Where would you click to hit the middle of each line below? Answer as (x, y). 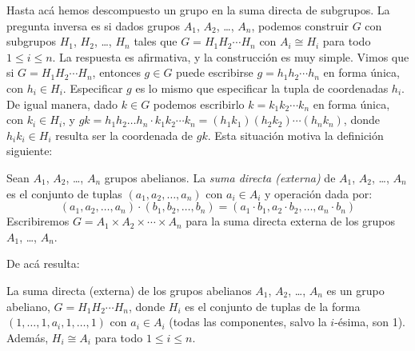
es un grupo (355, 290)
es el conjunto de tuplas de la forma (273, 306)
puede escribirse (215, 72)
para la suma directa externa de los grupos (291, 221)
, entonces (116, 72)
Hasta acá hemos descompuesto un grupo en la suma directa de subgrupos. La (198, 10)
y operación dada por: (318, 193)
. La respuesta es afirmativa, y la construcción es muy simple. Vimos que (231, 56)
